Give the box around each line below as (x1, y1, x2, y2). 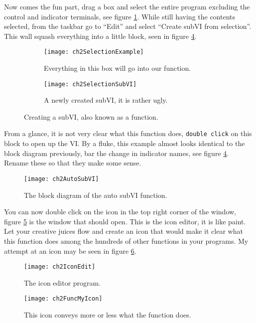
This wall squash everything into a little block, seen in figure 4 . (4, 30, 197, 41)
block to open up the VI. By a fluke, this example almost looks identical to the (4, 138, 245, 149)
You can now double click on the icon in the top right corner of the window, (4, 206, 237, 217)
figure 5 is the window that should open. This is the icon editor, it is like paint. (4, 216, 246, 226)
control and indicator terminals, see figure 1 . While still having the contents (4, 11, 236, 21)
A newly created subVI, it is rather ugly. (44, 95, 168, 105)
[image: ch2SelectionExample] (44, 48, 144, 56)
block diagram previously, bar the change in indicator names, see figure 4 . (4, 148, 229, 158)
